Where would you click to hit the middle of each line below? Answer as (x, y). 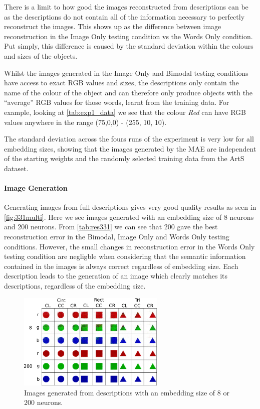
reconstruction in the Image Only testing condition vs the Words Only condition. (128, 36)
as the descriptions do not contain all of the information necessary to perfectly (124, 16)
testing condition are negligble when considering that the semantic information (125, 256)
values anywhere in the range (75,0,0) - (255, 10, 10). (85, 122)
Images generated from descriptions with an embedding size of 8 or (127, 392)
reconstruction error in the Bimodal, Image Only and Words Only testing (117, 237)
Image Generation (36, 188)
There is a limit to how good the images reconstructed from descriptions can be (126, 7)
